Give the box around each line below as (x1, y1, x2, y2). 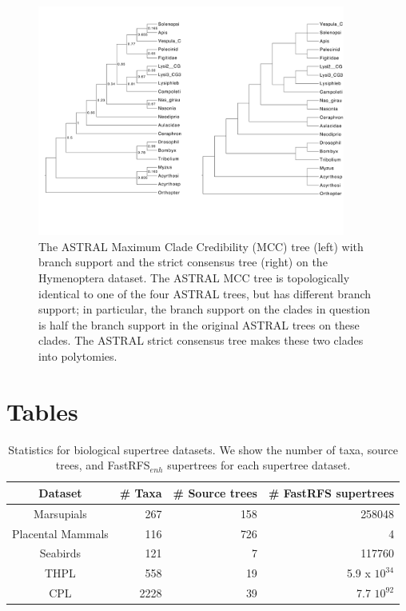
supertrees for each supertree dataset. (167, 457, 351, 473)
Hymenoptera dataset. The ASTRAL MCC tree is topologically (38, 269, 350, 286)
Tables (6, 394, 78, 427)
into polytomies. (38, 347, 117, 364)
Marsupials (34, 505, 87, 521)
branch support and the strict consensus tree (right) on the (38, 254, 328, 270)
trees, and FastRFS (55, 457, 150, 473)
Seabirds (39, 545, 82, 561)
